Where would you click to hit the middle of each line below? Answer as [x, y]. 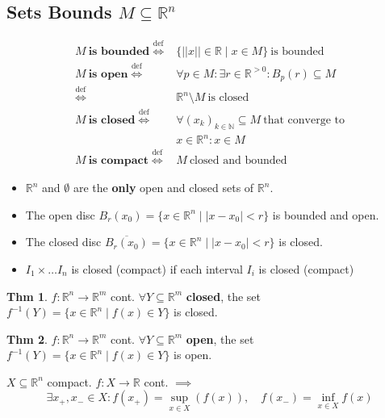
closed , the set [223, 296]
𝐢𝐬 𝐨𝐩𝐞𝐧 [108, 74]
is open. [193, 355]
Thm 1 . [27, 296]
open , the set [220, 339]
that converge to [304, 120]
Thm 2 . [27, 339]
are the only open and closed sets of [163, 188]
